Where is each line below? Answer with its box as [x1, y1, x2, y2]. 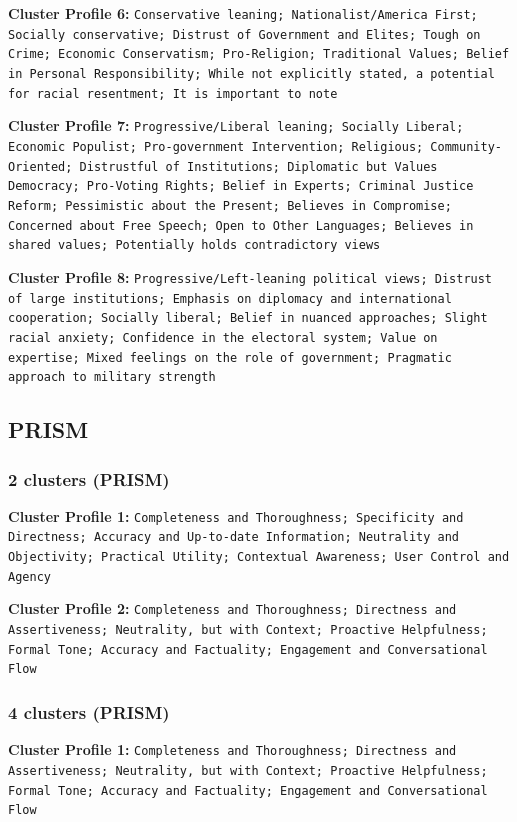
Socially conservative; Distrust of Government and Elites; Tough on [8, 27, 481, 42]
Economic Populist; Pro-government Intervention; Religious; [8, 139, 424, 154]
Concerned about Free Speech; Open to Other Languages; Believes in [8, 218, 474, 233]
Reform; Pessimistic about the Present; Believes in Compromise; [8, 198, 452, 213]
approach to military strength [8, 370, 216, 385]
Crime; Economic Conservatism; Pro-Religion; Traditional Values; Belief [8, 47, 510, 62]
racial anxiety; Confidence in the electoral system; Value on [8, 330, 438, 345]
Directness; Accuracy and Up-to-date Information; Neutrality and [8, 530, 460, 545]
